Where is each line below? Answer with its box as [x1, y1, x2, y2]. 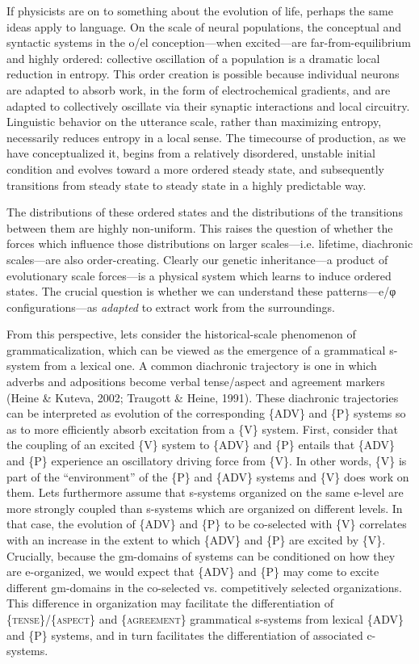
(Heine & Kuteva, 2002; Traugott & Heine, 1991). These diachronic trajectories [6, 389, 399, 406]
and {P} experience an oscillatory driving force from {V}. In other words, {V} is [6, 452, 407, 469]
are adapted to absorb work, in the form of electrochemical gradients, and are [6, 81, 391, 98]
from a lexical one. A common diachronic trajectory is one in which [44, 357, 377, 374]
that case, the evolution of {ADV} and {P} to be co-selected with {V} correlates [6, 515, 407, 532]
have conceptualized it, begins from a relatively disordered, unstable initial [6, 145, 375, 162]
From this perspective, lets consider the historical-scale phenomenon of [6, 326, 356, 343]
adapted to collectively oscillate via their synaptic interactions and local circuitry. [6, 97, 410, 114]
